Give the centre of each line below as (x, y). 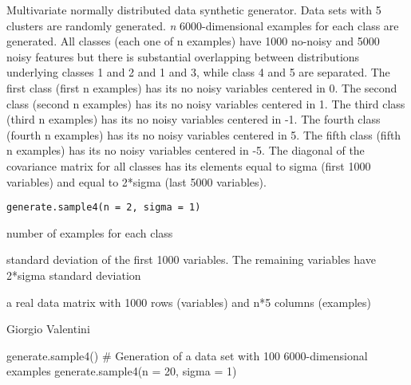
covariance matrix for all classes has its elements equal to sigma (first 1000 (189, 165)
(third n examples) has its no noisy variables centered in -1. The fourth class (194, 119)
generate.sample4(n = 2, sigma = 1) (104, 208)
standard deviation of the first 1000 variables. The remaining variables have (191, 259)
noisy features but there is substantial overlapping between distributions (183, 56)
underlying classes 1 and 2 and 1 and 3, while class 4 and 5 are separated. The (198, 72)
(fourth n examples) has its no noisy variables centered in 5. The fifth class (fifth (204, 134)
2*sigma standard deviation (74, 275)
